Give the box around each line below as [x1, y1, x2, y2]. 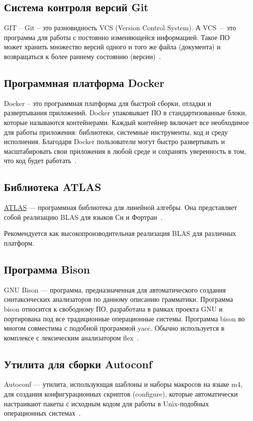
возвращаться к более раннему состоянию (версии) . [4, 51, 161, 61]
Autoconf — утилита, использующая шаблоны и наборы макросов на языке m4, [4, 379, 243, 389]
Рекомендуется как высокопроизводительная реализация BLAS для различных [4, 228, 236, 238]
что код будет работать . [4, 155, 77, 166]
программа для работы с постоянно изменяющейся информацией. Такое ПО [4, 32, 230, 42]
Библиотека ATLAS [4, 179, 102, 194]
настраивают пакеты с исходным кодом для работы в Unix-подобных [4, 398, 209, 408]
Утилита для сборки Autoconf [4, 356, 152, 371]
